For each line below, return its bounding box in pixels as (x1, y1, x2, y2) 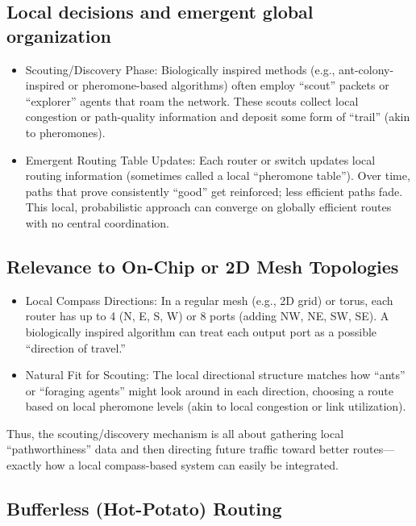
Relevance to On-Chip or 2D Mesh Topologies (6, 253, 399, 278)
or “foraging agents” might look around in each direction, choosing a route (25, 382, 393, 399)
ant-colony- (339, 61, 394, 77)
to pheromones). (25, 123, 106, 140)
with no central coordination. (25, 214, 170, 231)
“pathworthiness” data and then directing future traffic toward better (6, 440, 350, 457)
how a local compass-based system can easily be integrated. (45, 457, 339, 474)
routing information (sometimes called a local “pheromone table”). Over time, (25, 167, 410, 184)
